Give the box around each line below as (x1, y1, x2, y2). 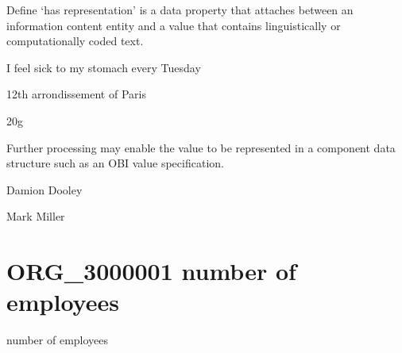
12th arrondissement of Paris (6, 86, 146, 102)
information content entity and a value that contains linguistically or (6, 17, 341, 33)
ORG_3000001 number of (6, 255, 296, 287)
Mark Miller (6, 208, 65, 224)
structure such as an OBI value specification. (6, 155, 224, 171)
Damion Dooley (6, 181, 83, 198)
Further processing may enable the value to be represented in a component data (6, 139, 396, 155)
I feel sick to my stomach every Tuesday (6, 59, 201, 75)
